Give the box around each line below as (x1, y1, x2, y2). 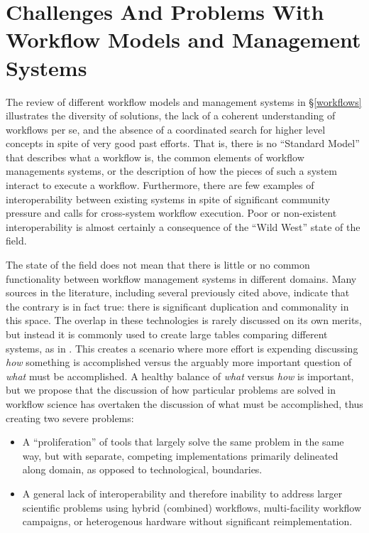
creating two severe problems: (6, 410, 134, 425)
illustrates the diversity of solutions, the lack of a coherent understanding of (6, 108, 336, 123)
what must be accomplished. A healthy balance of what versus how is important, (6, 368, 354, 383)
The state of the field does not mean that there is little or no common (6, 257, 310, 272)
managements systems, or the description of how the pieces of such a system (6, 163, 337, 178)
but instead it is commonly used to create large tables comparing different (6, 327, 328, 341)
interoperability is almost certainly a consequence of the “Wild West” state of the (6, 219, 360, 234)
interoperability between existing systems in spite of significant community (6, 191, 331, 206)
